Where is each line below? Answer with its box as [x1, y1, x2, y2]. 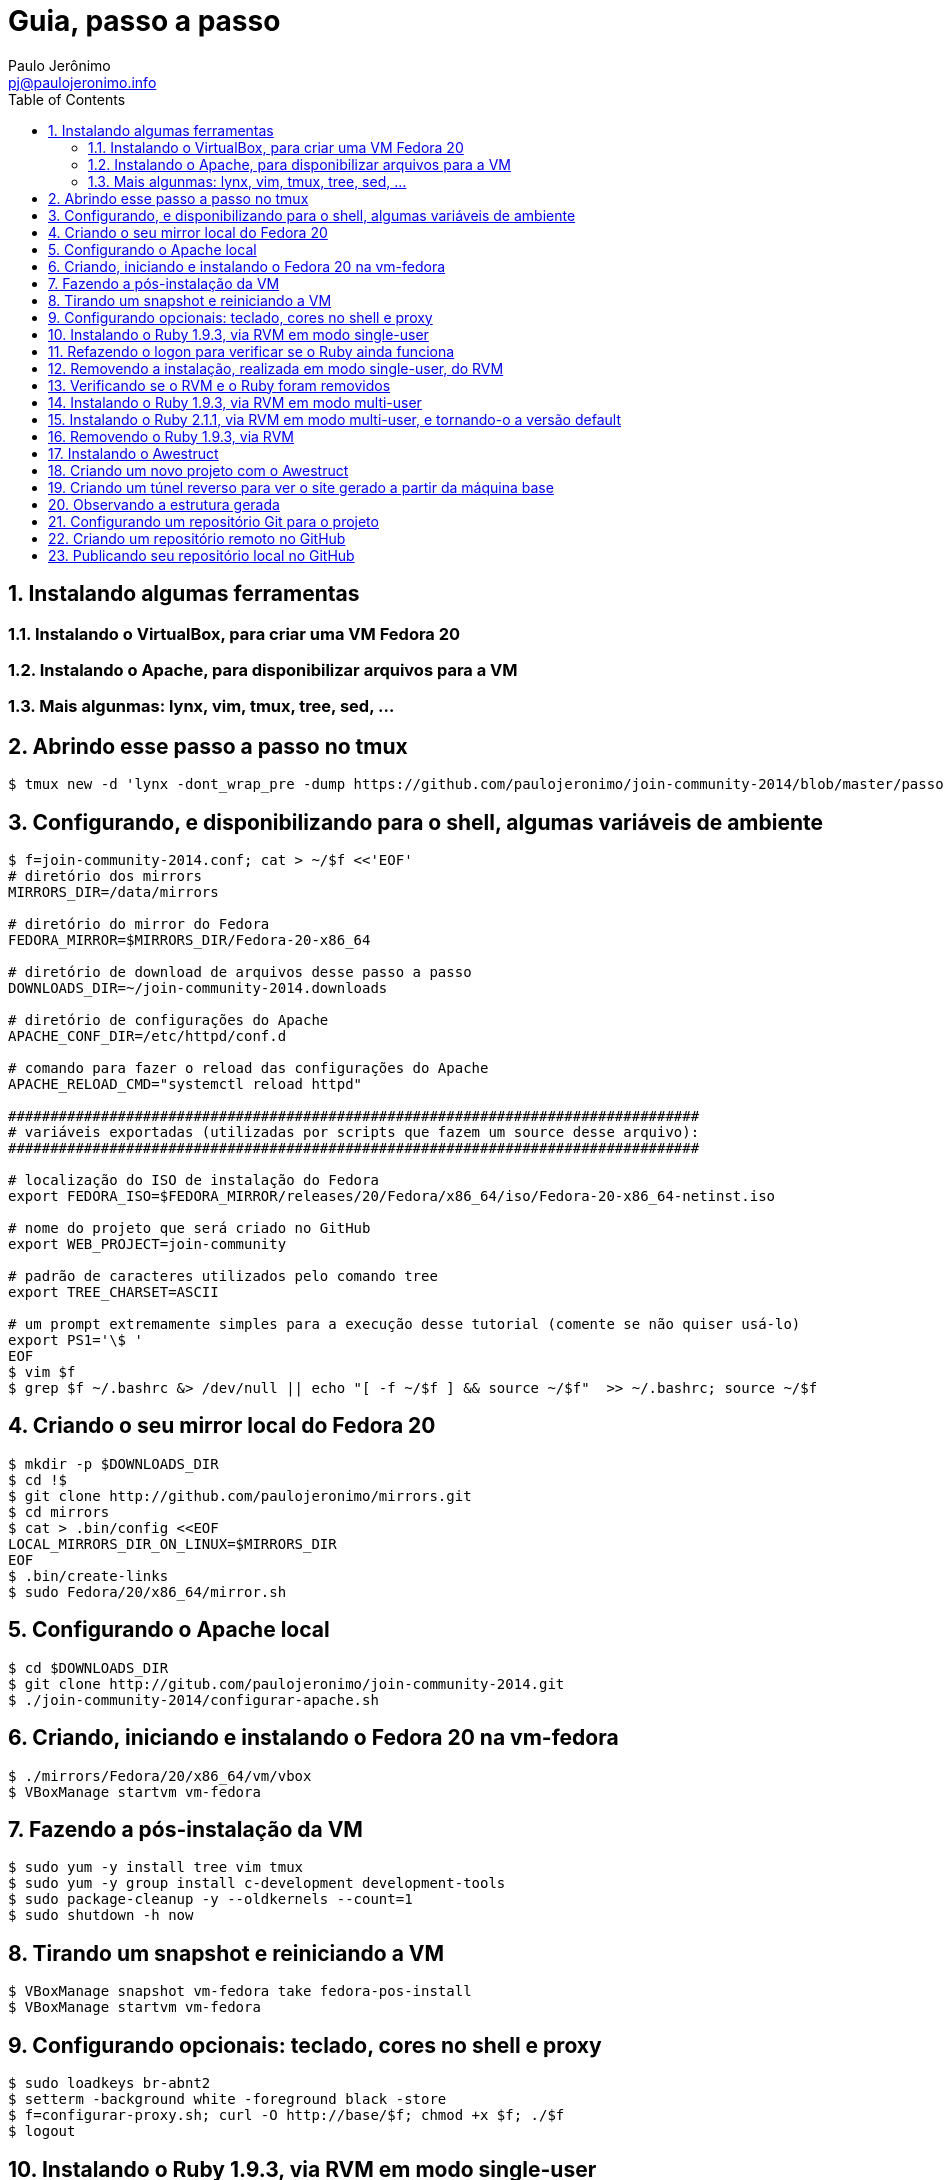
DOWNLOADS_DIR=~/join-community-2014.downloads [8, 980, 388, 997]
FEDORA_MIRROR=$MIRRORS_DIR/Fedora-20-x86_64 [8, 932, 371, 949]
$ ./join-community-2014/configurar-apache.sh [8, 1691, 379, 1708]
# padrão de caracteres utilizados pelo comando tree [8, 1268, 438, 1285]
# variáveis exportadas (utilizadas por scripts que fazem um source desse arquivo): [8, 1124, 700, 1141]
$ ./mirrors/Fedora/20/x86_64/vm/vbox [8, 1767, 312, 1784]
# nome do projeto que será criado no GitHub [8, 1220, 371, 1237]
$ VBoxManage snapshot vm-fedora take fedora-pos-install [8, 1983, 472, 2000]
